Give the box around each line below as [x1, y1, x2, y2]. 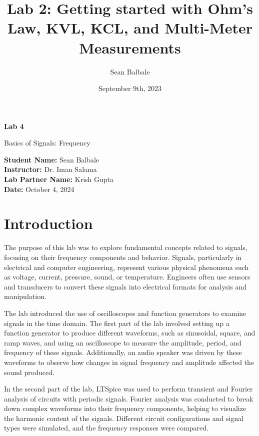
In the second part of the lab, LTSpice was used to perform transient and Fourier [4, 383, 253, 394]
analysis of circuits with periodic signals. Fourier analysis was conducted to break [4, 393, 253, 403]
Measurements [79, 37, 181, 57]
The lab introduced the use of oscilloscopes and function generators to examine [4, 307, 246, 318]
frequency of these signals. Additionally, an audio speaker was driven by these [4, 347, 242, 357]
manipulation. [4, 291, 46, 301]
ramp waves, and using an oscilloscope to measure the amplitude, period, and [4, 337, 241, 347]
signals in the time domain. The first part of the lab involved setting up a [4, 317, 229, 328]
